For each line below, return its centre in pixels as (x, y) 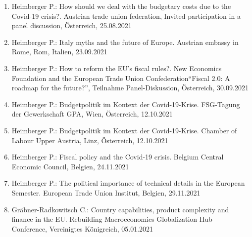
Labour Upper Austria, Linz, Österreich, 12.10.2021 (90, 140)
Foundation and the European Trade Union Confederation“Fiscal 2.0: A (121, 78)
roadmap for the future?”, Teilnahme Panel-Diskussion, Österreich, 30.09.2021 (130, 88)
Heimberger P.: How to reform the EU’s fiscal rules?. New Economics (117, 68)
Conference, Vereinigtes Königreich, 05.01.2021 (82, 228)
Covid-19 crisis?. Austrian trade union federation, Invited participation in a (126, 16)
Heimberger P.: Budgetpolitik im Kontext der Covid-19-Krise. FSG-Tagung (126, 104)
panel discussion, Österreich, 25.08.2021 (72, 25)
